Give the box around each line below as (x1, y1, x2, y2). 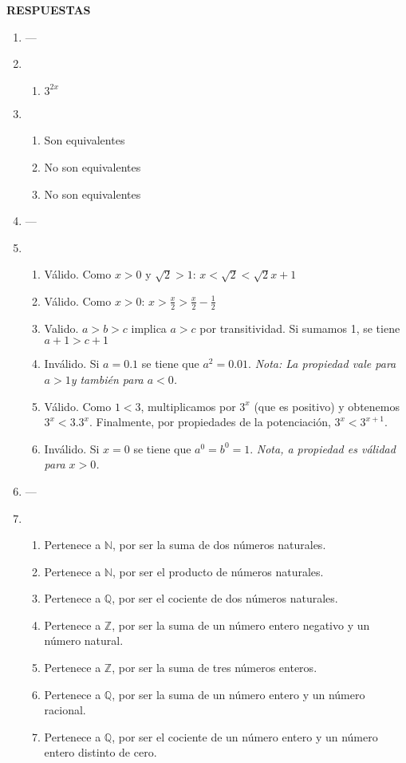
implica (131, 319, 167, 336)
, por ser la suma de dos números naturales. (112, 536, 326, 553)
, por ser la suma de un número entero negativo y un (112, 616, 370, 633)
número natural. (44, 632, 124, 649)
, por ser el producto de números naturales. (112, 563, 324, 579)
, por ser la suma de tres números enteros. (112, 659, 317, 676)
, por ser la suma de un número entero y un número (112, 686, 365, 702)
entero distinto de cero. (44, 744, 157, 761)
